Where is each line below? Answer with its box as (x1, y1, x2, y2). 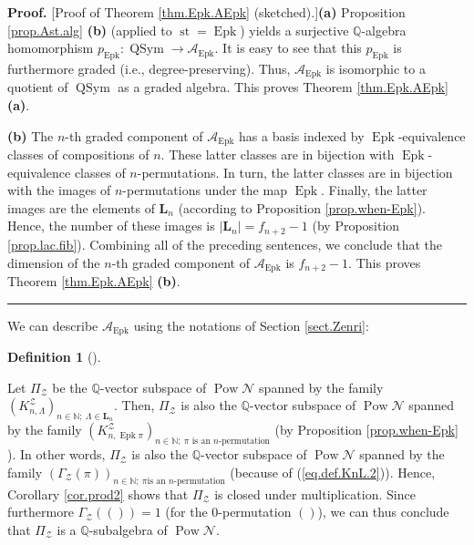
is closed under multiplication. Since (214, 484, 416, 503)
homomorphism (7, 38, 94, 57)
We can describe (7, 315, 98, 334)
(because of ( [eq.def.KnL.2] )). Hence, (230, 462, 436, 481)
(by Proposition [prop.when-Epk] (274, 420, 459, 439)
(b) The (7, 126, 54, 145)
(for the (165, 502, 208, 521)
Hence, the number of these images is (7, 216, 215, 235)
